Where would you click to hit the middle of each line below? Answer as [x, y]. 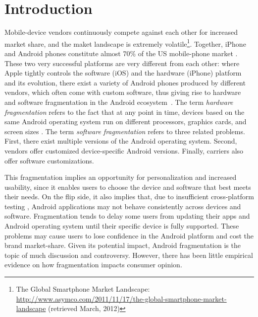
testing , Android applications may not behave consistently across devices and [123, 206]
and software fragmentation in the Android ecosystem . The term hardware [119, 102]
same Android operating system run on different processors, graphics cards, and [126, 121]
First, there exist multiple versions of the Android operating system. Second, [121, 141]
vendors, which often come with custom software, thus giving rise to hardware [123, 92]
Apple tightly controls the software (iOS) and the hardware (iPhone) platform [123, 73]
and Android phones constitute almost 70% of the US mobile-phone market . [121, 53]
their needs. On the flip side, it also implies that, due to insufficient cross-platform [129, 197]
